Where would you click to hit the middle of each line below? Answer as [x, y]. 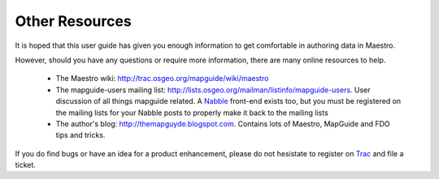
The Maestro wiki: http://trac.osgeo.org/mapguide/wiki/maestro [162, 79]
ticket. [26, 165]
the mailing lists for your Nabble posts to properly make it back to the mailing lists [192, 113]
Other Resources [73, 21]
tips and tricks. [80, 135]
